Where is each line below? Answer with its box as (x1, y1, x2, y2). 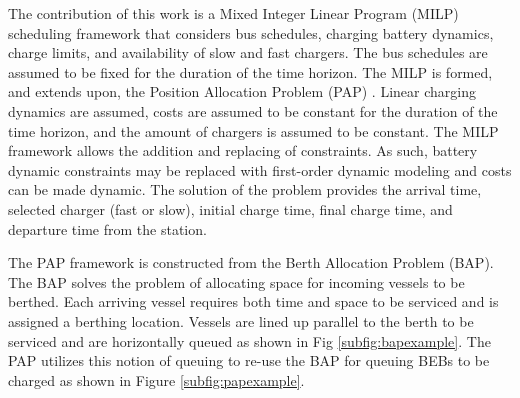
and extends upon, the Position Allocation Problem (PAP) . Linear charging (8, 81, 476, 102)
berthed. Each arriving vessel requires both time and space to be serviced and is (8, 291, 499, 312)
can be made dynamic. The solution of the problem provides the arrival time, (8, 179, 482, 200)
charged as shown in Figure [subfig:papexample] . (8, 369, 305, 390)
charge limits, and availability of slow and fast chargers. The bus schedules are (8, 42, 488, 63)
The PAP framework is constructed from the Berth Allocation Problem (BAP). (8, 252, 494, 273)
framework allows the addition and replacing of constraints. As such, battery (8, 140, 478, 161)
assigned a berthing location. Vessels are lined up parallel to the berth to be (8, 310, 474, 331)
